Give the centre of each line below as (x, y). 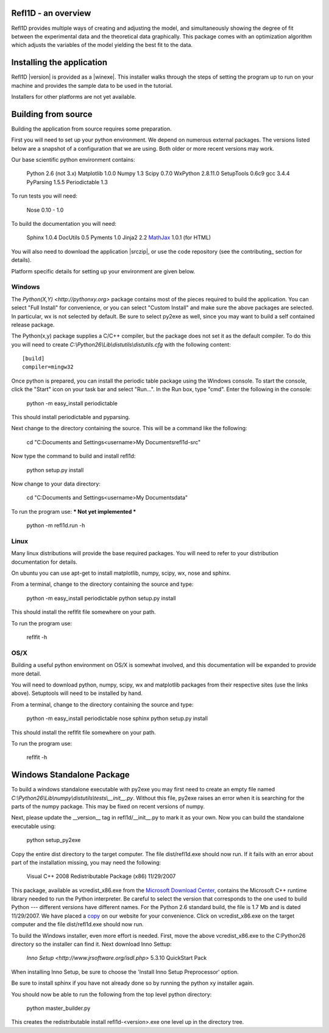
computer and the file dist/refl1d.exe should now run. (78, 924)
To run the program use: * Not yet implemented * (74, 511)
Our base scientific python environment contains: (73, 160)
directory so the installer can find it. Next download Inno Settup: (91, 944)
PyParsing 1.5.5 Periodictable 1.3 (67, 182)
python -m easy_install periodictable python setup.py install (101, 598)
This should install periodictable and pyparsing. (71, 417)
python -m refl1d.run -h (56, 525)
